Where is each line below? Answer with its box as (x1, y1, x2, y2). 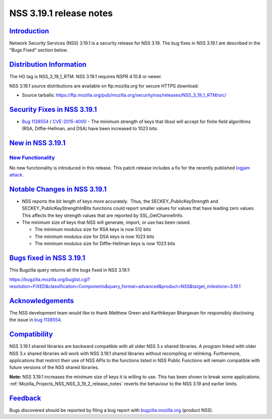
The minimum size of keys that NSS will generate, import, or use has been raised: (22, 219, 191, 225)
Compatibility (9, 330, 53, 339)
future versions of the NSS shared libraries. (9, 365, 99, 371)
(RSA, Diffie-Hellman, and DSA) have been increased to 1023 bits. (22, 126, 159, 132)
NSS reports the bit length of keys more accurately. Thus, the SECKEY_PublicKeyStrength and (22, 198, 219, 204)
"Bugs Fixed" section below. (9, 47, 68, 53)
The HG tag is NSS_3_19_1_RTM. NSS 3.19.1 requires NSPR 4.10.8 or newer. (9, 74, 162, 80)
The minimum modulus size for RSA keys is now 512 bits (34, 226, 151, 232)
